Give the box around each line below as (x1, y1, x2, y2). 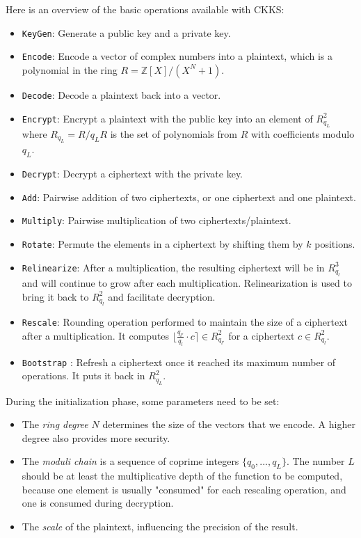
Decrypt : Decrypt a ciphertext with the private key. (22, 166, 243, 181)
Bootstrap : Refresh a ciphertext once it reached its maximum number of (22, 354, 336, 369)
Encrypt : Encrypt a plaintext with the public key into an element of (22, 111, 313, 125)
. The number (286, 454, 345, 468)
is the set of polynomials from (110, 126, 237, 141)
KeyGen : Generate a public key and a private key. (22, 25, 231, 40)
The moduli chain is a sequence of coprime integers (22, 454, 239, 468)
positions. (314, 237, 355, 251)
